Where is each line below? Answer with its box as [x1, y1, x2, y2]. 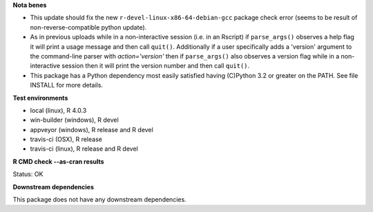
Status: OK [12, 170, 44, 178]
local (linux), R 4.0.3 [30, 106, 87, 114]
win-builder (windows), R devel [30, 116, 119, 124]
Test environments [12, 94, 68, 102]
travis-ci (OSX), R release [30, 135, 103, 144]
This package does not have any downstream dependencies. [12, 195, 186, 204]
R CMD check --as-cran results [12, 157, 104, 165]
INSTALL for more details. [30, 81, 104, 89]
